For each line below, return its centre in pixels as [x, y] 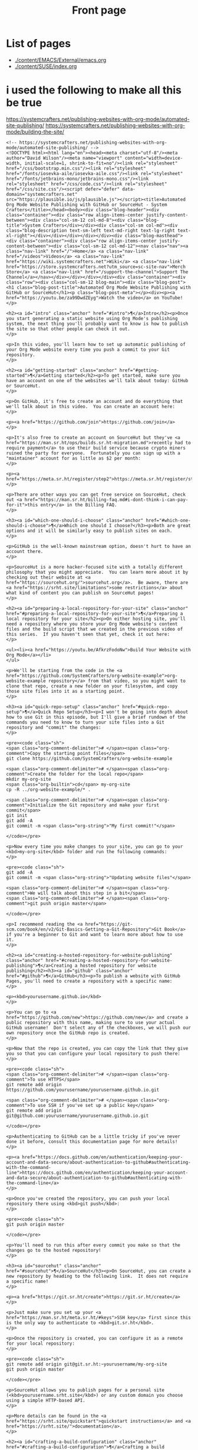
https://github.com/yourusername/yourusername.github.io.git [83, 1090]
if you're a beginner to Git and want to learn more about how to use [95, 934]
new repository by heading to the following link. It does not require [97, 1276]
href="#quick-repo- [146, 707]
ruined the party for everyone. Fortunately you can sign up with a [93, 453]
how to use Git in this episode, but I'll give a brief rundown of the [96, 717]
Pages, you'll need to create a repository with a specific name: [89, 981]
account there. [25, 551]
